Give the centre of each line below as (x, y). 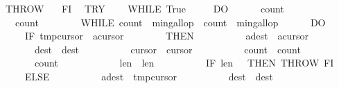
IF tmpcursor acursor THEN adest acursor (166, 36)
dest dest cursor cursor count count (167, 49)
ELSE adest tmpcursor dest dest (149, 76)
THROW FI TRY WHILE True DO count (145, 8)
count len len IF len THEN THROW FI (184, 63)
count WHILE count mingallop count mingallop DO (170, 22)
